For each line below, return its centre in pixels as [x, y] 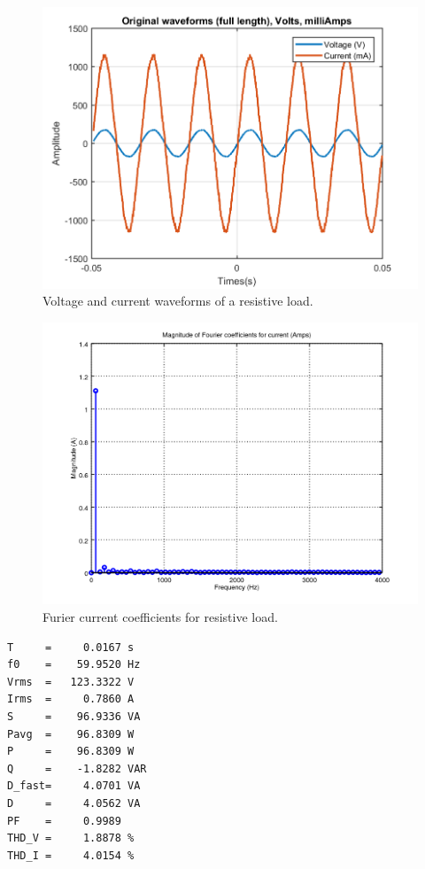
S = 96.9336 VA [74, 717]
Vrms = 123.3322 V [71, 682]
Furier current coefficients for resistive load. [160, 617]
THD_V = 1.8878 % [71, 838]
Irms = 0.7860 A [71, 699]
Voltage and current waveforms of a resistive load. [178, 301]
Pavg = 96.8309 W [71, 734]
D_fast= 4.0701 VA [74, 786]
